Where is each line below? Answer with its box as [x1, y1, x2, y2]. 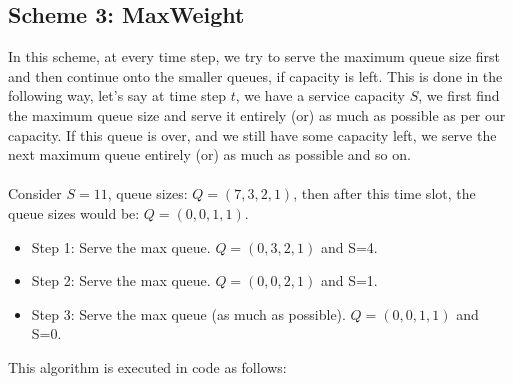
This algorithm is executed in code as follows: [8, 356, 287, 377]
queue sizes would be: [8, 202, 140, 223]
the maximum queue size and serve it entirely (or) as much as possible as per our [8, 104, 506, 125]
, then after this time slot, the [293, 183, 476, 204]
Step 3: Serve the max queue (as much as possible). [31, 303, 346, 324]
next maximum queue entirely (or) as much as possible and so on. [8, 144, 411, 165]
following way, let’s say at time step [8, 85, 226, 106]
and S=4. [320, 236, 378, 257]
